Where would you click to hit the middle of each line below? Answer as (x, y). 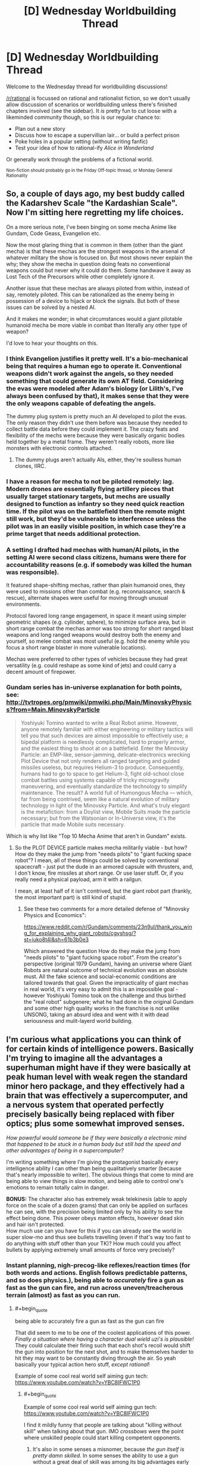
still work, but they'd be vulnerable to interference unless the (96, 519)
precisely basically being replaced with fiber (90, 1114)
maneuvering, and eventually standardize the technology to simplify (104, 786)
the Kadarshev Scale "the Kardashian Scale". (92, 203)
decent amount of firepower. (41, 672)
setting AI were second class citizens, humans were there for (96, 557)
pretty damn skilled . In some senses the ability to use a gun (105, 1455)
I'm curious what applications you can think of (94, 1039)
